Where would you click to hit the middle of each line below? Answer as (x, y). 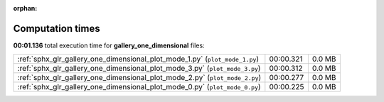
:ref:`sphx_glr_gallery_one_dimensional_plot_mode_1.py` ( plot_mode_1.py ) (138, 59)
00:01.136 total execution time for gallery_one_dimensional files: (109, 45)
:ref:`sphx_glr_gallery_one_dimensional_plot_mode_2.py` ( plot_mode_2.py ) (139, 78)
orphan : (25, 8)
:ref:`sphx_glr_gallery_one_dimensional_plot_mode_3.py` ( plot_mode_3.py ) (139, 69)
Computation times (57, 28)
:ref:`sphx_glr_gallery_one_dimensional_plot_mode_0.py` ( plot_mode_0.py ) (139, 87)
